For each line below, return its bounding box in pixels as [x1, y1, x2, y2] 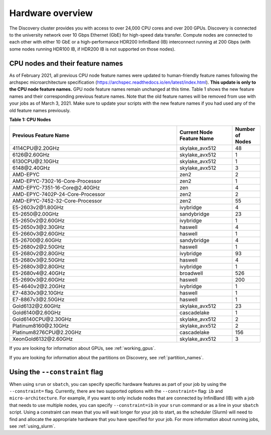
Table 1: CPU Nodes [9, 116, 51, 122]
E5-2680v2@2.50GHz [12, 244, 65, 251]
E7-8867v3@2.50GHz [12, 296, 65, 303]
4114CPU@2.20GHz [12, 145, 60, 152]
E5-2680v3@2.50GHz [12, 257, 65, 264]
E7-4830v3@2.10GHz [12, 290, 64, 297]
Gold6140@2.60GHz [12, 309, 61, 316]
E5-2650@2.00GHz [12, 210, 59, 217]
